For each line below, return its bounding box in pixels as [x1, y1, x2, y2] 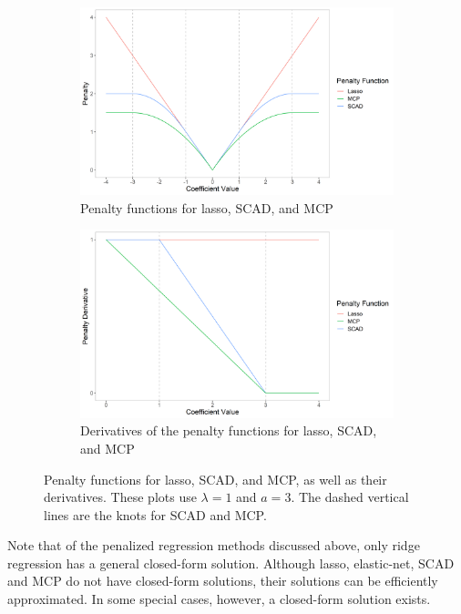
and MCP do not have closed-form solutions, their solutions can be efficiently [7, 571, 438, 590]
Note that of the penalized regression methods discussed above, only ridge [7, 536, 420, 555]
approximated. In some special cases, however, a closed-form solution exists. [7, 589, 431, 609]
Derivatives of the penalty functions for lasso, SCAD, [80, 421, 377, 440]
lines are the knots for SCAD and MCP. [44, 505, 267, 524]
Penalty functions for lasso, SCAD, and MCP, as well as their [44, 469, 387, 488]
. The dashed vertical [291, 487, 409, 507]
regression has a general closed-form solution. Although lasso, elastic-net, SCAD [7, 553, 455, 572]
